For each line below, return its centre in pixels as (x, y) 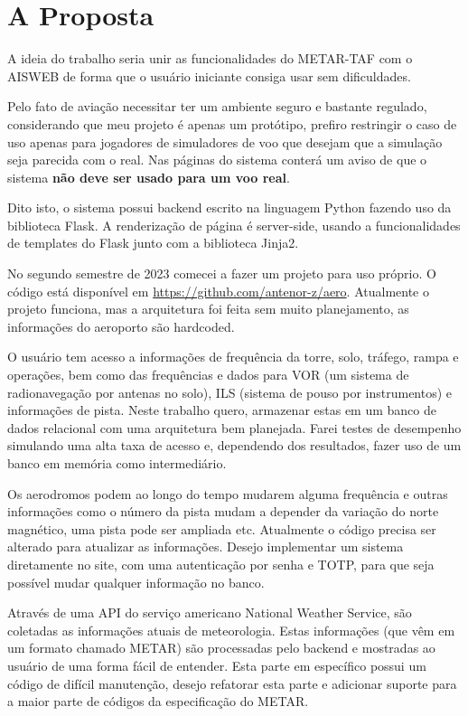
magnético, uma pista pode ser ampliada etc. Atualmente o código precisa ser (222, 528)
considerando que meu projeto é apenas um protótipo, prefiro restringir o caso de (232, 123)
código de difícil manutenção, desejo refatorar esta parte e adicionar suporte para (232, 683)
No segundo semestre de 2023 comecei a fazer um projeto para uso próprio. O (222, 273)
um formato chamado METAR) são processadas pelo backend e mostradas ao (221, 648)
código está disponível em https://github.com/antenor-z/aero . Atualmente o (218, 291)
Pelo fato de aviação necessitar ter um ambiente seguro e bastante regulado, (217, 106)
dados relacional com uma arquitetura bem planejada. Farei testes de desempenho (234, 427)
